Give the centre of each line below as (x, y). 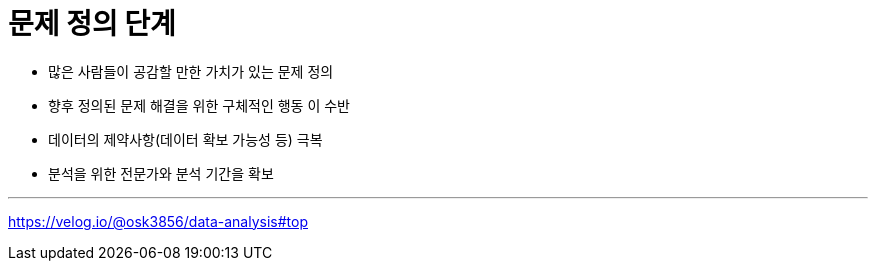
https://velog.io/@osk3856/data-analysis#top (158, 221)
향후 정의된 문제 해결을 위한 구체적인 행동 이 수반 (199, 105)
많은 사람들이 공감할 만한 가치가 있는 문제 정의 (191, 71)
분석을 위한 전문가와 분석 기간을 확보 (161, 173)
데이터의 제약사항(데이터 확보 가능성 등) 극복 (185, 139)
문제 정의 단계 (92, 24)
